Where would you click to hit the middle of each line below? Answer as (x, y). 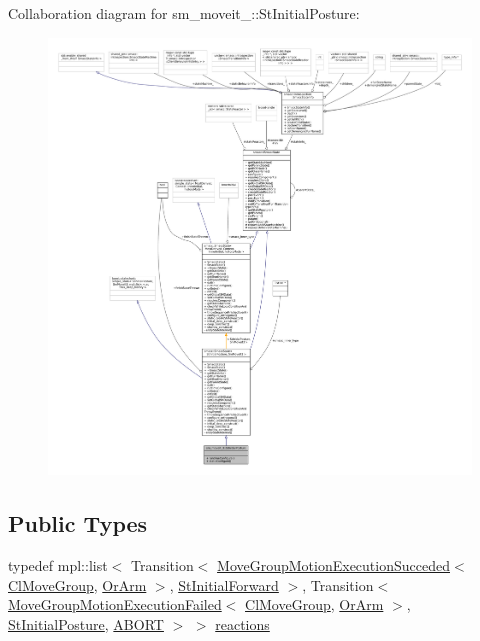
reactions (242, 623)
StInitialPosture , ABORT (86, 623)
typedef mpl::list (58, 565)
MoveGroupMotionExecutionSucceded (333, 565)
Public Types (78, 523)
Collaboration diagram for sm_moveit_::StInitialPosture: (184, 13)
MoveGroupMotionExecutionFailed (115, 604)
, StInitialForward (224, 584)
